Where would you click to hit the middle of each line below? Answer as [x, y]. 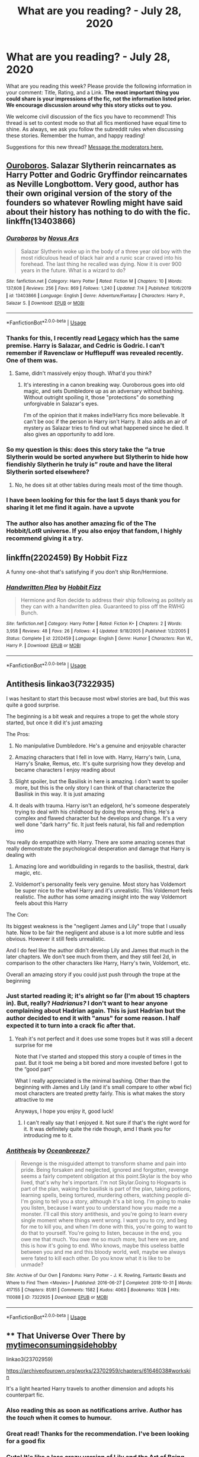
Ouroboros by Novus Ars [42, 238]
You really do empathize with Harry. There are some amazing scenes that [96, 842]
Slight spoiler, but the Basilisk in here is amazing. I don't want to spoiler [101, 781]
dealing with [21, 854]
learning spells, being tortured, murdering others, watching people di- [106, 1195]
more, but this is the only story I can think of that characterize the [94, 787]
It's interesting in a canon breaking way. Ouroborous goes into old [104, 385]
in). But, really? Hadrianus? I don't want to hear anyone [87, 1004]
